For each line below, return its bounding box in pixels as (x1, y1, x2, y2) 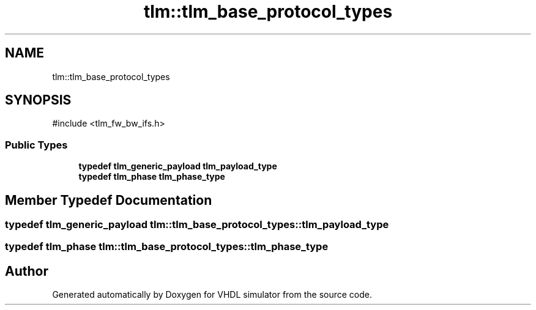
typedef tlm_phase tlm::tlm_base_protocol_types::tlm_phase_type (5, 240, 329, 253)
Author (5, 263, 48, 279)
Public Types (5, 138, 68, 151)
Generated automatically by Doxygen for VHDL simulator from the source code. (52, 289, 373, 300)
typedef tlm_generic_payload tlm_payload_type (78, 161, 277, 172)
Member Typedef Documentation (5, 192, 212, 208)
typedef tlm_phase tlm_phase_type (78, 171, 225, 182)
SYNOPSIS (5, 92, 72, 108)
